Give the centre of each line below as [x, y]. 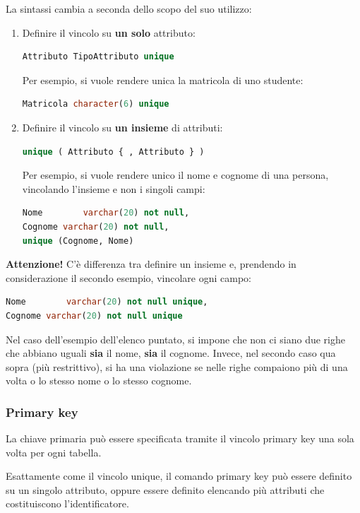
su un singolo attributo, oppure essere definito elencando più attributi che [165, 489]
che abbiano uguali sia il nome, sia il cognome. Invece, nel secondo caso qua [171, 353]
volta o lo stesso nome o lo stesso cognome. [99, 381]
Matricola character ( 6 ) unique [96, 104]
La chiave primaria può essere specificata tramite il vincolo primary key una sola [180, 438]
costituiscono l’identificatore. [67, 503]
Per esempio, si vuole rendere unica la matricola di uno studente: [163, 79]
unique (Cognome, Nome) [78, 241]
